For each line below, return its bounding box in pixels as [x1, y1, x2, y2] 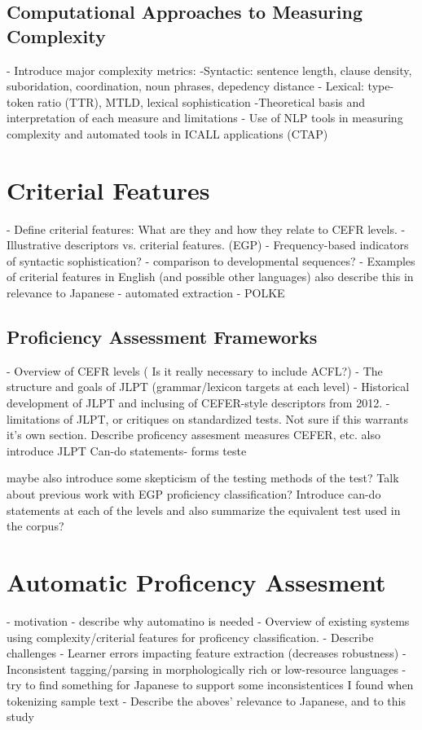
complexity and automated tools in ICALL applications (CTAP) [7, 125, 328, 142]
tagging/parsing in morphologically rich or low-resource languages [69, 660, 398, 677]
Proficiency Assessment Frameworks [7, 324, 318, 350]
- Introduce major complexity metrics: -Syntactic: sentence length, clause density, [7, 61, 412, 78]
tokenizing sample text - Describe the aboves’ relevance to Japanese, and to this [7, 692, 407, 709]
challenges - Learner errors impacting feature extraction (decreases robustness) [7, 644, 399, 662]
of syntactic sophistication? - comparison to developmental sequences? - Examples [7, 252, 415, 269]
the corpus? [7, 517, 64, 534]
